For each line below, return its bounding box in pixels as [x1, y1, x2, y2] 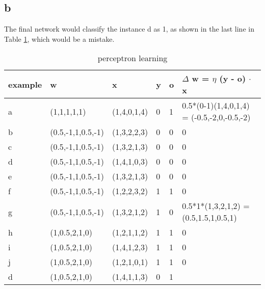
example [8, 78, 42, 90]
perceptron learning [97, 52, 168, 64]
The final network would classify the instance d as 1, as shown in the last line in [4, 23, 254, 34]
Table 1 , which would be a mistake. [4, 33, 115, 44]
